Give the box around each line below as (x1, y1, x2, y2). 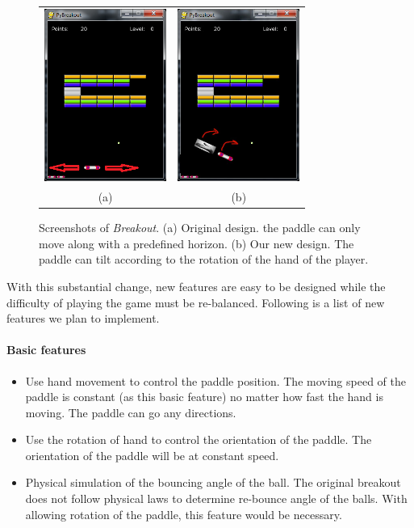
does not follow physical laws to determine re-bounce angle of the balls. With (25, 490, 408, 507)
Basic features (6, 341, 86, 358)
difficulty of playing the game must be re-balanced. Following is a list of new (6, 294, 385, 310)
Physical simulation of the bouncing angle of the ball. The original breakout (25, 474, 401, 491)
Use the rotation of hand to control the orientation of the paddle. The (25, 431, 372, 448)
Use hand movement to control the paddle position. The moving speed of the (25, 372, 406, 389)
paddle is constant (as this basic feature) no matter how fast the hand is (25, 388, 383, 405)
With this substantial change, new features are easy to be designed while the (6, 277, 386, 294)
